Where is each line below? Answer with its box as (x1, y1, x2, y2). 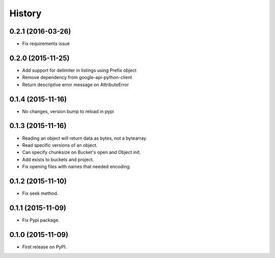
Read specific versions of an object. (22, 142, 98, 148)
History (9, 8, 42, 19)
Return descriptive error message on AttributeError (22, 82, 129, 88)
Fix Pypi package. (22, 217, 60, 223)
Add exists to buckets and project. (22, 156, 94, 163)
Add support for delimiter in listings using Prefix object (22, 67, 137, 73)
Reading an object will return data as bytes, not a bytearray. (22, 135, 148, 141)
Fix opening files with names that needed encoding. (22, 164, 131, 170)
